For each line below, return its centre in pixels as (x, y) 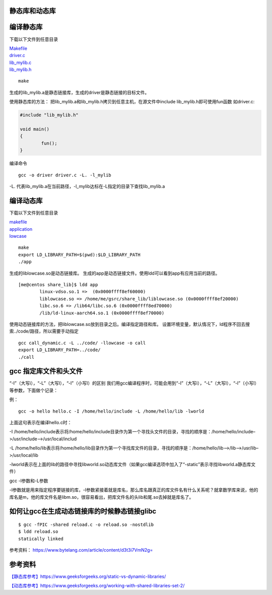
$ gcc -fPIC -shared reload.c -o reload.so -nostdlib (86, 524)
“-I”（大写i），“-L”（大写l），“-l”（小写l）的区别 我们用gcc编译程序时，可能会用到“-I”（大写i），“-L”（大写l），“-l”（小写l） (134, 383)
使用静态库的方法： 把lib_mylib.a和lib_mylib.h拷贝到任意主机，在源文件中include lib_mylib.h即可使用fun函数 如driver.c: (132, 102)
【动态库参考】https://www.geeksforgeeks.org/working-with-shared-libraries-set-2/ (97, 586)
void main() (35, 129)
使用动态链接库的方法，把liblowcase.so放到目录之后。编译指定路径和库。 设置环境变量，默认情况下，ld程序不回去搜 (130, 324)
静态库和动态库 (32, 11)
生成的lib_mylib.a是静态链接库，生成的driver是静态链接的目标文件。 (79, 92)
